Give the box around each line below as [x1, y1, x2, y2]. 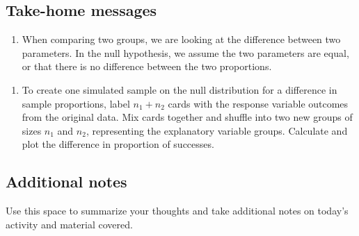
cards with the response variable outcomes [168, 96, 349, 110]
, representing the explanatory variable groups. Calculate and [86, 123, 348, 137]
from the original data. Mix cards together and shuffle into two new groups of [22, 110, 353, 124]
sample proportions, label [22, 96, 130, 110]
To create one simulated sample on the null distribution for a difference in [22, 82, 337, 96]
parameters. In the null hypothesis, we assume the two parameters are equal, [22, 45, 349, 60]
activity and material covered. [6, 217, 133, 231]
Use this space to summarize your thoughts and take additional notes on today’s [6, 203, 349, 218]
